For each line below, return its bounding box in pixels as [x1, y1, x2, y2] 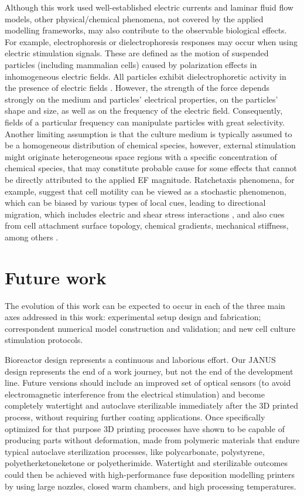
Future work [5, 265, 107, 289]
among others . [5, 230, 59, 243]
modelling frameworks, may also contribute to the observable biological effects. [5, 24, 287, 36]
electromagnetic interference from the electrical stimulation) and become [5, 388, 265, 400]
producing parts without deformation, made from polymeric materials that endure [5, 434, 300, 446]
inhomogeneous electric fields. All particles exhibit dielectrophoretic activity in [5, 70, 286, 82]
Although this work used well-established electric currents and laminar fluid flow [5, 1, 293, 13]
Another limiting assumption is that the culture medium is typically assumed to [5, 127, 292, 140]
